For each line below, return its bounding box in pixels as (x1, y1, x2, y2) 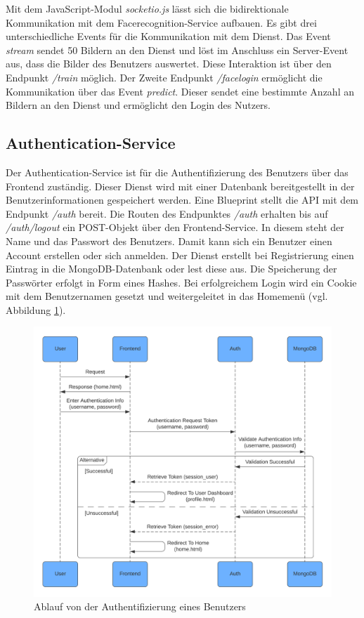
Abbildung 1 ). (6, 302, 66, 317)
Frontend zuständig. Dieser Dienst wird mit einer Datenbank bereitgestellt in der (6, 178, 355, 193)
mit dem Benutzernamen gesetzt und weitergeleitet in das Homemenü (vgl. (6, 289, 328, 303)
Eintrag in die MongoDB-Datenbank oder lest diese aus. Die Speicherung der (6, 261, 337, 276)
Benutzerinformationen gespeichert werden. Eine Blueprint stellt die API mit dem (6, 192, 359, 207)
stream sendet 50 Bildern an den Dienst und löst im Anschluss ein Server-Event (6, 42, 349, 57)
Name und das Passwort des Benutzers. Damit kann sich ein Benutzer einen (6, 233, 332, 248)
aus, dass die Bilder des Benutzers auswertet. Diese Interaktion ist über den (6, 56, 332, 71)
